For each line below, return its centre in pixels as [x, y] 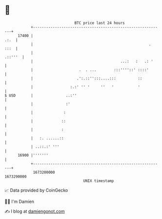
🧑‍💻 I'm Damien [20, 201]
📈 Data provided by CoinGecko [36, 190]
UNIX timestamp [99, 181]
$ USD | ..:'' [41, 95]
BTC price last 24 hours [100, 23]
